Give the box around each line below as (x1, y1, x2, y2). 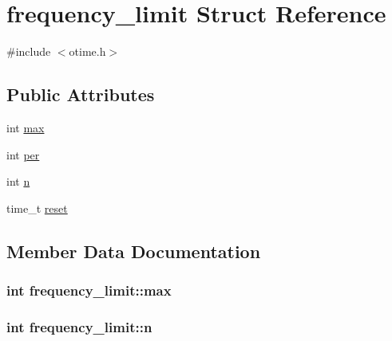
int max (6, 119, 45, 135)
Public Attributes (6, 82, 155, 107)
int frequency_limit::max (6, 280, 172, 300)
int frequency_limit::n (6, 316, 152, 336)
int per (6, 146, 40, 163)
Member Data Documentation (6, 238, 261, 263)
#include (6, 43, 51, 60)
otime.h (69, 43, 106, 60)
